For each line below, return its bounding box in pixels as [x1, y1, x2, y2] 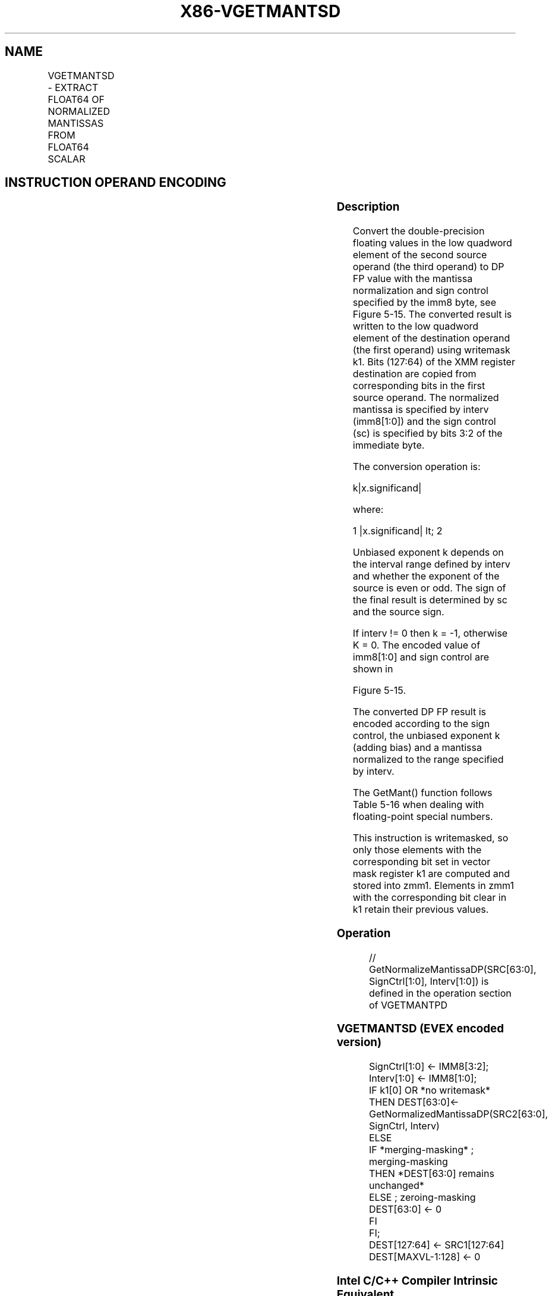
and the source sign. [352, 606, 444, 618]
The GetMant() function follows [352, 787, 493, 799]
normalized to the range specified [352, 753, 504, 766]
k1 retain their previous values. [352, 903, 489, 916]
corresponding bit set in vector [352, 856, 491, 868]
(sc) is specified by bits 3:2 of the [352, 427, 503, 440]
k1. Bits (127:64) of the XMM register [352, 356, 515, 368]
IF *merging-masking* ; [368, 1144, 474, 1156]
